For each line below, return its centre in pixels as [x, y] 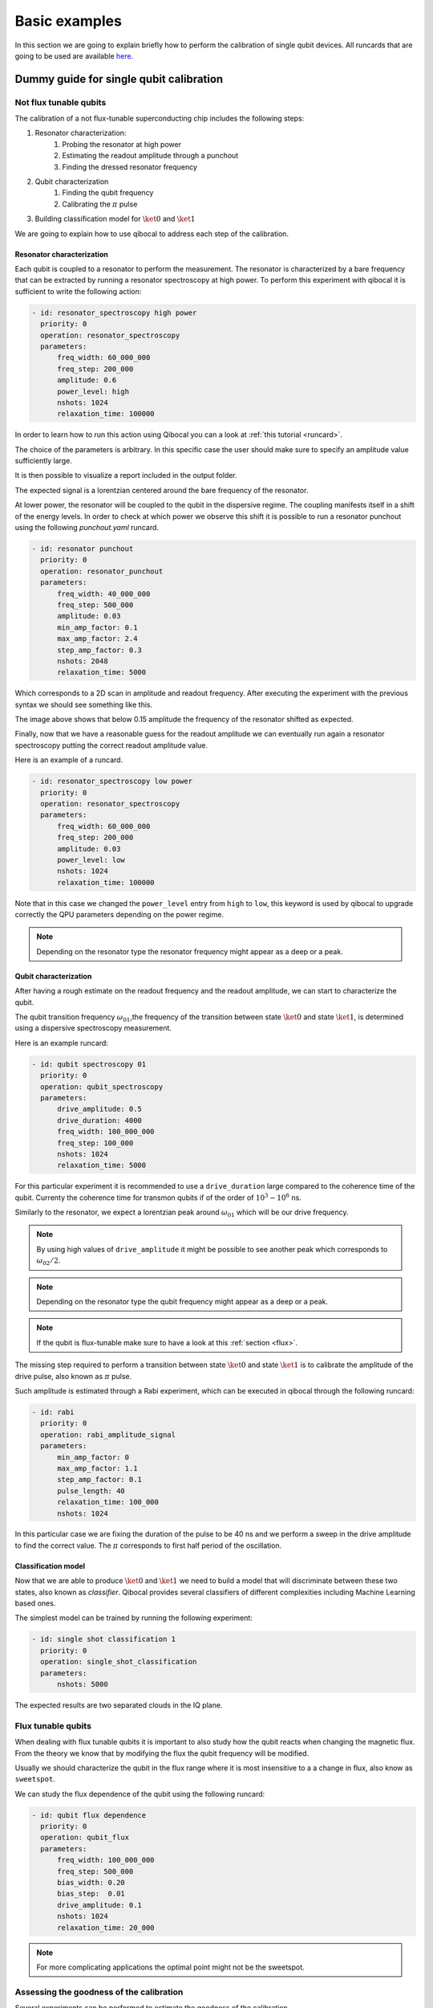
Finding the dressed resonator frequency [130, 167]
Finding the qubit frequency [108, 193]
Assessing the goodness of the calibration [99, 1992]
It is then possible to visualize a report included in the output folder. [126, 475]
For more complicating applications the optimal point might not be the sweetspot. [170, 1967]
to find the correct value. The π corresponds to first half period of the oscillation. [148, 1545]
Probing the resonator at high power [122, 144]
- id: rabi [53, 1412]
